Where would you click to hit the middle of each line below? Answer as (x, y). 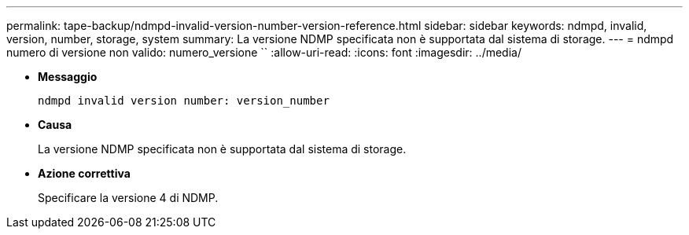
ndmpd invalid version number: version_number (184, 101)
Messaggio (68, 77)
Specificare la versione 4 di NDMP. (128, 198)
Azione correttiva (84, 173)
